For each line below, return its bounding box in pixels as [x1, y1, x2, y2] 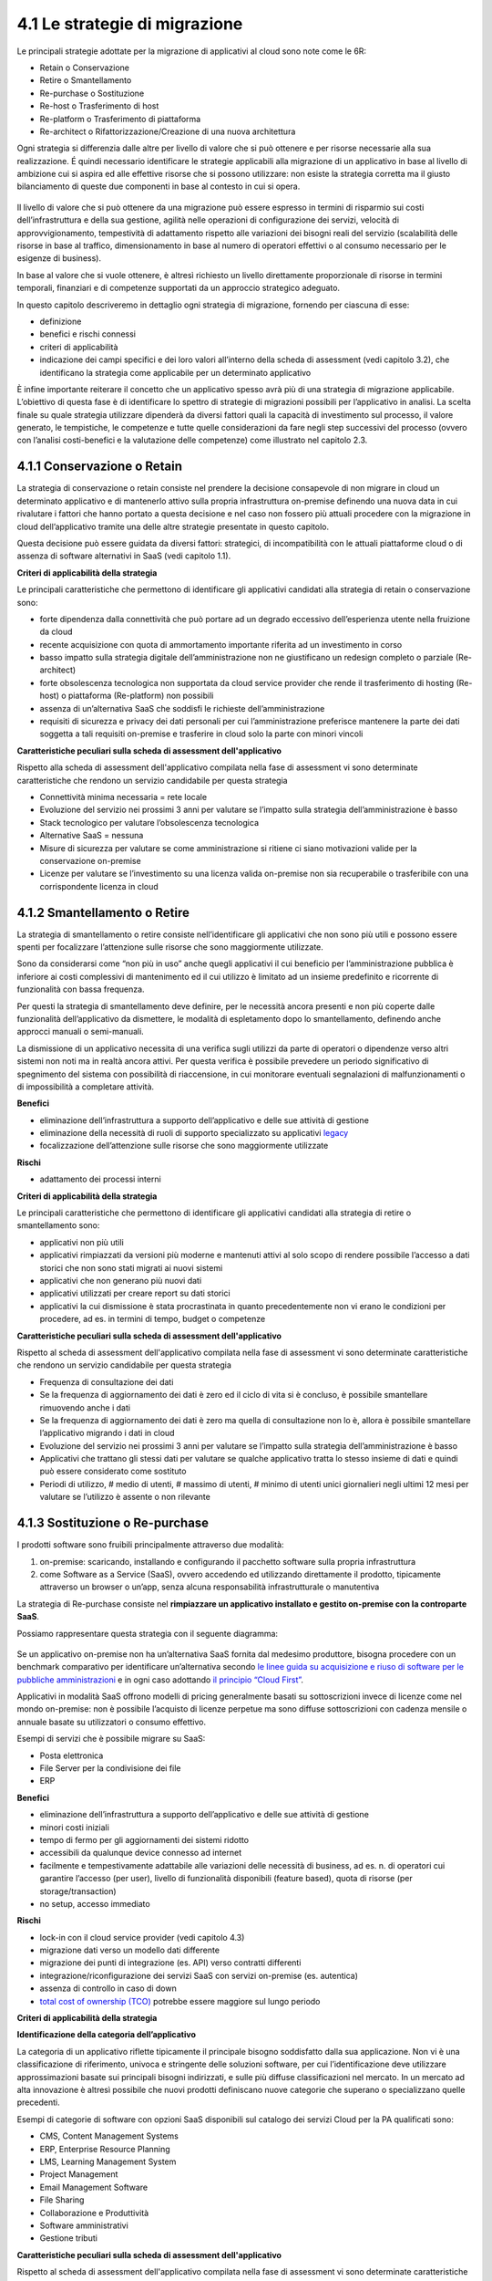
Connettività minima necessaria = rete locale [39, 791, 208, 802]
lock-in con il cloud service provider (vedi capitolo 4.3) [39, 1932, 245, 1942]
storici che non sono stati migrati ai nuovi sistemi [39, 1262, 223, 1273]
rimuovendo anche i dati [39, 1401, 131, 1413]
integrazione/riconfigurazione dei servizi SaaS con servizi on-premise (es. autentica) [39, 1970, 359, 1981]
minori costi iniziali [39, 1821, 109, 1833]
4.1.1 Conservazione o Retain [16, 459, 182, 474]
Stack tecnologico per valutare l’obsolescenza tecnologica [39, 817, 260, 828]
